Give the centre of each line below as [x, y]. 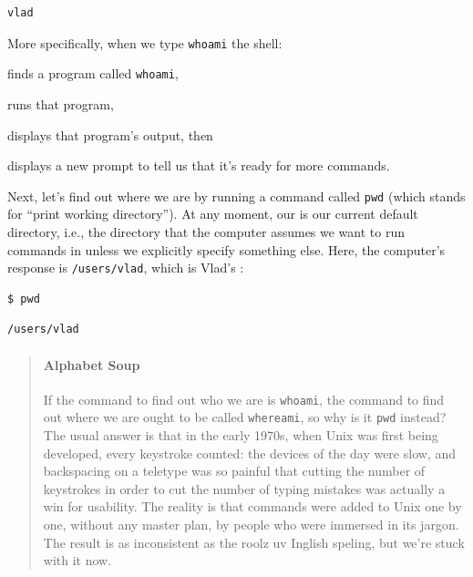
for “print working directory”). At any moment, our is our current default [213, 214]
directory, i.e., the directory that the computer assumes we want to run [206, 231]
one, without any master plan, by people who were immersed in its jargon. [251, 525]
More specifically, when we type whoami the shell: [145, 42]
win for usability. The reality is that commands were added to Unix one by [252, 506]
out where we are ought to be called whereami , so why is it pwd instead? [245, 417]
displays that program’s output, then [110, 134]
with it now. [77, 560]
